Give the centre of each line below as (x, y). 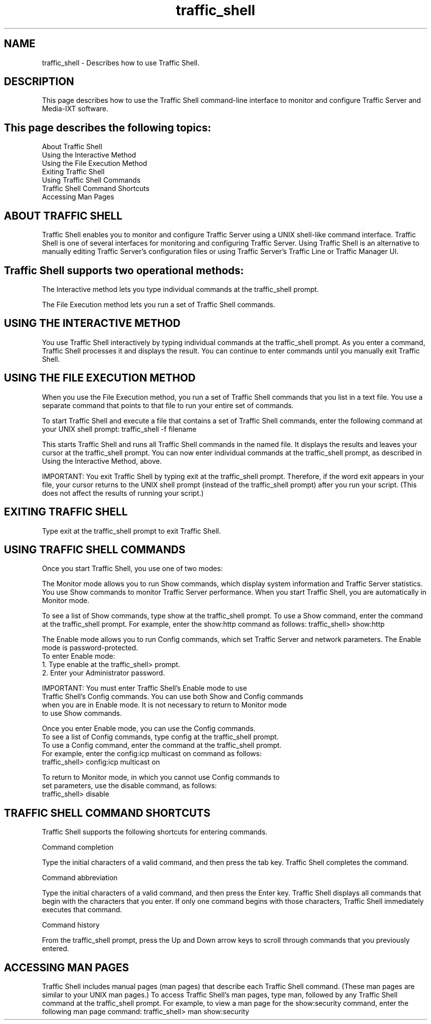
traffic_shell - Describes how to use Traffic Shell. (121, 63)
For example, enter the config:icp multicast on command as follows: (152, 754)
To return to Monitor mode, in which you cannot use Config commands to (161, 777)
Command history (71, 925)
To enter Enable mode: (78, 656)
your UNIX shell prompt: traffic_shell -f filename (119, 429)
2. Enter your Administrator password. (104, 673)
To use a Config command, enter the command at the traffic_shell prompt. (162, 745)
